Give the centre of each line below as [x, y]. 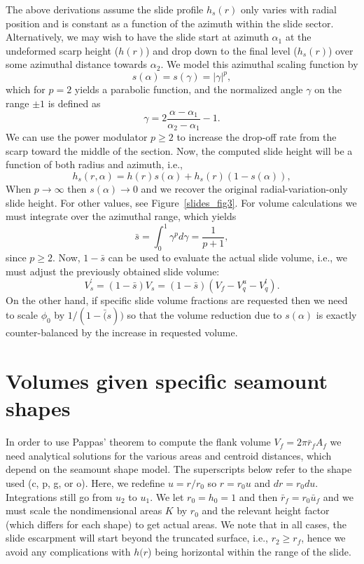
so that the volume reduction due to [204, 315]
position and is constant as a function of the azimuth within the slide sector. [170, 23]
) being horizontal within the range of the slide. [250, 551]
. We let [167, 496]
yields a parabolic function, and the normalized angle [189, 89]
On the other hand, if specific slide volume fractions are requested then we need [177, 300]
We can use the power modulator [77, 137]
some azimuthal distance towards [77, 64]
